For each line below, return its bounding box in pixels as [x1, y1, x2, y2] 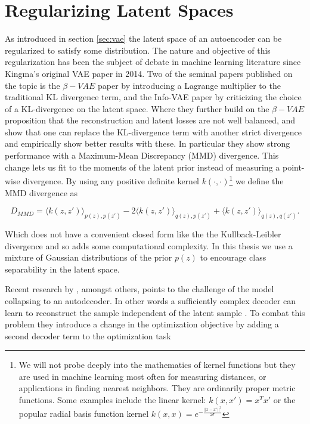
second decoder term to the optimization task [5, 329, 171, 342]
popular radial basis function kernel [18, 407, 149, 420]
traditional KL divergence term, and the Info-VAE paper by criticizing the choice [5, 91, 302, 103]
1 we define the [229, 173, 284, 187]
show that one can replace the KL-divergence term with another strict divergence [5, 125, 302, 138]
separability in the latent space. [5, 262, 120, 275]
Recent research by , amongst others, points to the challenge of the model [5, 283, 274, 295]
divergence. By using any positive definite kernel [23, 174, 199, 187]
